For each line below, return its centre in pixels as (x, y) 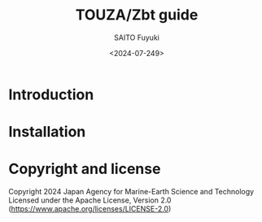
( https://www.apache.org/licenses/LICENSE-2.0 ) (90, 209)
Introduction (51, 94)
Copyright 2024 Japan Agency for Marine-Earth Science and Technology (131, 192)
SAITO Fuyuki (137, 37)
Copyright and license (85, 169)
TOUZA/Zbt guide (137, 15)
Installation (47, 132)
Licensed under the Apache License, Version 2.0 (90, 200)
